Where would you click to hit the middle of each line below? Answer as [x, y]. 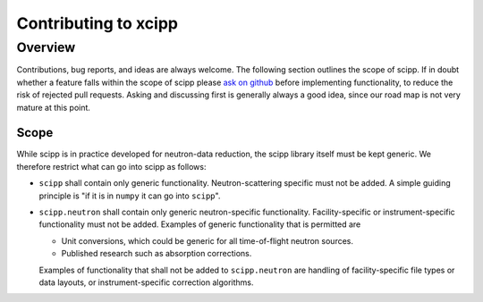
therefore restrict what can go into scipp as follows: [111, 166]
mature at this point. [54, 107]
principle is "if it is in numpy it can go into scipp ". [130, 196]
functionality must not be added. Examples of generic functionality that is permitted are [200, 224]
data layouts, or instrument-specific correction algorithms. [146, 282]
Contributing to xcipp [97, 23]
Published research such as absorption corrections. [157, 254]
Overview [46, 47]
